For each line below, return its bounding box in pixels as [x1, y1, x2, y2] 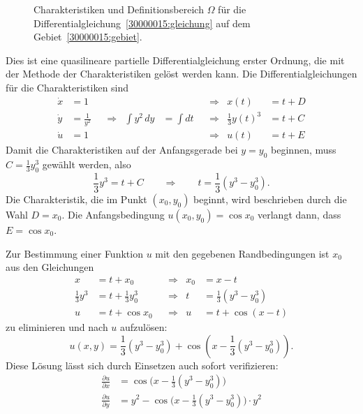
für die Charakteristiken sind [6, 80, 129, 94]
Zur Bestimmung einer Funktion [6, 246, 143, 260]
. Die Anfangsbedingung [61, 207, 165, 221]
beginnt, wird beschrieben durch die [193, 191, 347, 206]
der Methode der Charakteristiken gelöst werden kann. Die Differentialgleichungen [6, 66, 357, 81]
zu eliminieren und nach [6, 320, 108, 334]
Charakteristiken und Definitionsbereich [34, 2, 204, 16]
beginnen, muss [271, 142, 336, 157]
